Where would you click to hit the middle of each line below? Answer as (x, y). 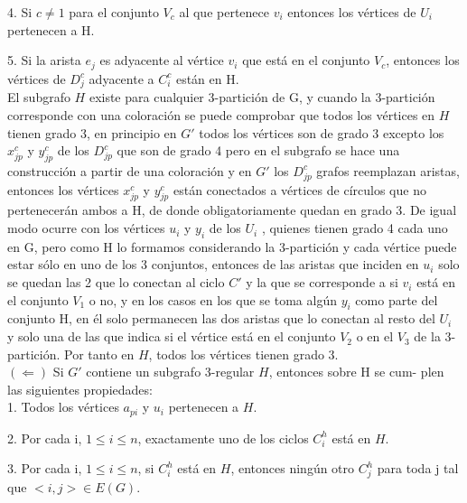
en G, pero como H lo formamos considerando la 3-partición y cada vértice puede (232, 246)
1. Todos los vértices (63, 407)
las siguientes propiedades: (80, 389)
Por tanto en (99, 354)
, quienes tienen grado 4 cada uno (355, 228)
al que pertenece (224, 12)
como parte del (397, 299)
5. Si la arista (44, 60)
